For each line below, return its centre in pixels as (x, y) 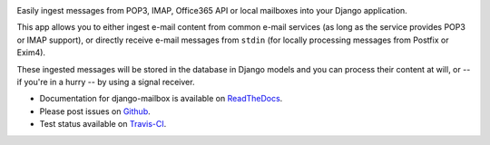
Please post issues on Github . (95, 111)
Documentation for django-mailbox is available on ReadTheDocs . (161, 99)
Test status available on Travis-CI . (103, 124)
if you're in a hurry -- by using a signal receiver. (106, 82)
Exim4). (31, 53)
